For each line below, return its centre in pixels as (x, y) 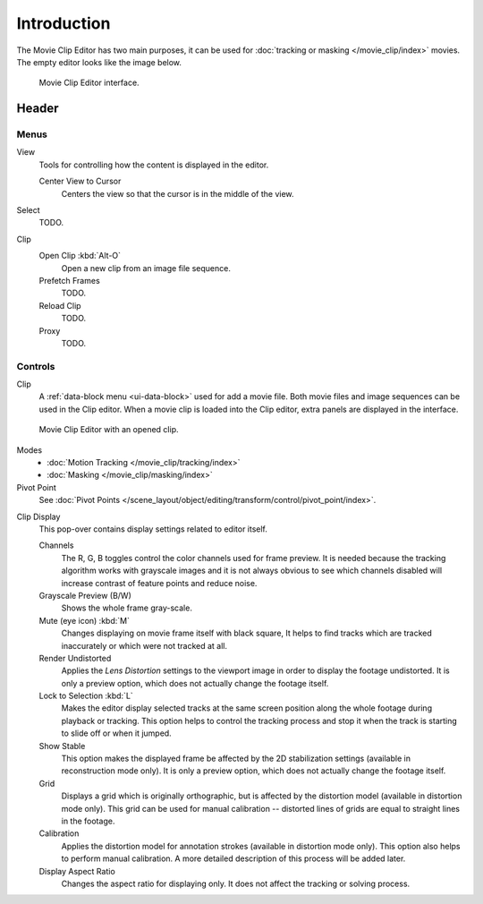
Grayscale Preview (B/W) (85, 595)
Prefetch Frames (69, 281)
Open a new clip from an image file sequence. (146, 268)
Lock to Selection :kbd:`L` (86, 696)
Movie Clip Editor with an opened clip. (109, 430)
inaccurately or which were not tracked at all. (144, 645)
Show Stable (62, 746)
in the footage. (88, 821)
